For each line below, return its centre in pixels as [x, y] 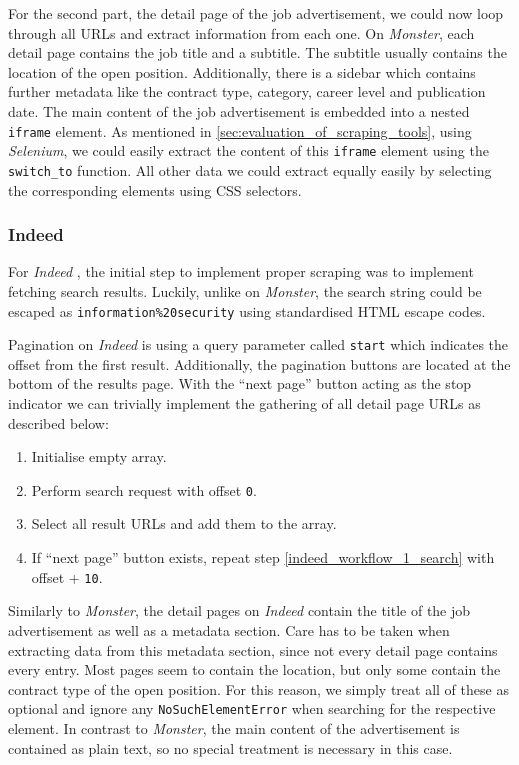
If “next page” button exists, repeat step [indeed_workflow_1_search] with [263, 557]
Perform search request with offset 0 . [144, 489]
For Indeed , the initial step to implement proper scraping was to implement [241, 271]
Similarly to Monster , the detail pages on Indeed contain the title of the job [239, 610]
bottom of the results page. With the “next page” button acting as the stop [240, 383]
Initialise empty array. [99, 456]
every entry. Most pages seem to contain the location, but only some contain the [254, 669]
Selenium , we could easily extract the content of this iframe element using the [248, 150]
